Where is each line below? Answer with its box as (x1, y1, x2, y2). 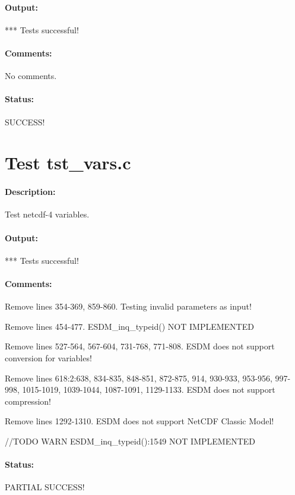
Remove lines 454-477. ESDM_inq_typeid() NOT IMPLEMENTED (5, 320, 254, 332)
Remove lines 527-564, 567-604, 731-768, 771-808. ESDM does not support (5, 340, 275, 352)
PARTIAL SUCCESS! (5, 481, 85, 493)
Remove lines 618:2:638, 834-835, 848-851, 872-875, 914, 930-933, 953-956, (5, 371, 272, 384)
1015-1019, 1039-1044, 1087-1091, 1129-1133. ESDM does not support (22, 383, 275, 396)
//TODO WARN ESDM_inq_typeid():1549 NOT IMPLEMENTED (5, 434, 256, 447)
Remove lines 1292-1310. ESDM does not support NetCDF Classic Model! (5, 415, 274, 427)
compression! (5, 395, 51, 407)
